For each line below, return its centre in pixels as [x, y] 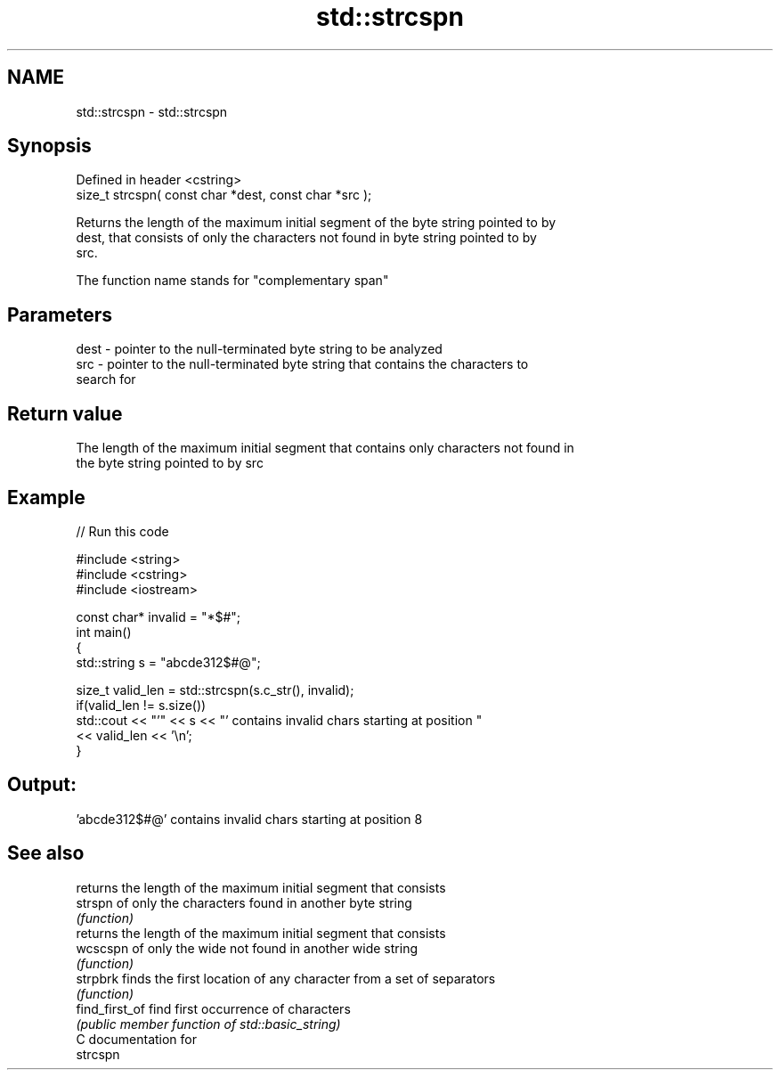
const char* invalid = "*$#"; [158, 616]
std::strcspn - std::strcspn [152, 111]
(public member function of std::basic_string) [208, 1024]
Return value [65, 413]
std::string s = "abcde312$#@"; [168, 662]
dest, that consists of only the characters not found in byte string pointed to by [306, 238]
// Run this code [122, 531]
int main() [104, 632]
